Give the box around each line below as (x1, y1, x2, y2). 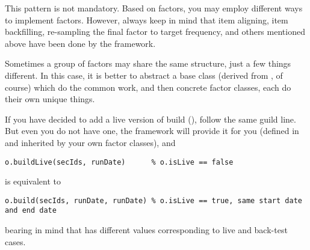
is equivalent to (5, 175, 61, 187)
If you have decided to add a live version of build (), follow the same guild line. (5, 112, 296, 125)
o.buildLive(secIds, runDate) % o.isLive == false (5, 157, 234, 166)
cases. (5, 235, 26, 248)
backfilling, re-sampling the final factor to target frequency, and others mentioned (5, 25, 305, 38)
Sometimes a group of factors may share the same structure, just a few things (5, 57, 291, 70)
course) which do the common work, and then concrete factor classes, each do (5, 81, 291, 93)
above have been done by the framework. (5, 37, 156, 49)
